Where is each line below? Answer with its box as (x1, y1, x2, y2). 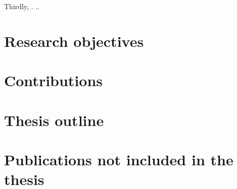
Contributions (4, 70, 103, 91)
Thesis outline (4, 109, 104, 130)
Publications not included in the (4, 149, 233, 169)
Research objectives (4, 30, 144, 51)
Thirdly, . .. (4, 1, 40, 11)
